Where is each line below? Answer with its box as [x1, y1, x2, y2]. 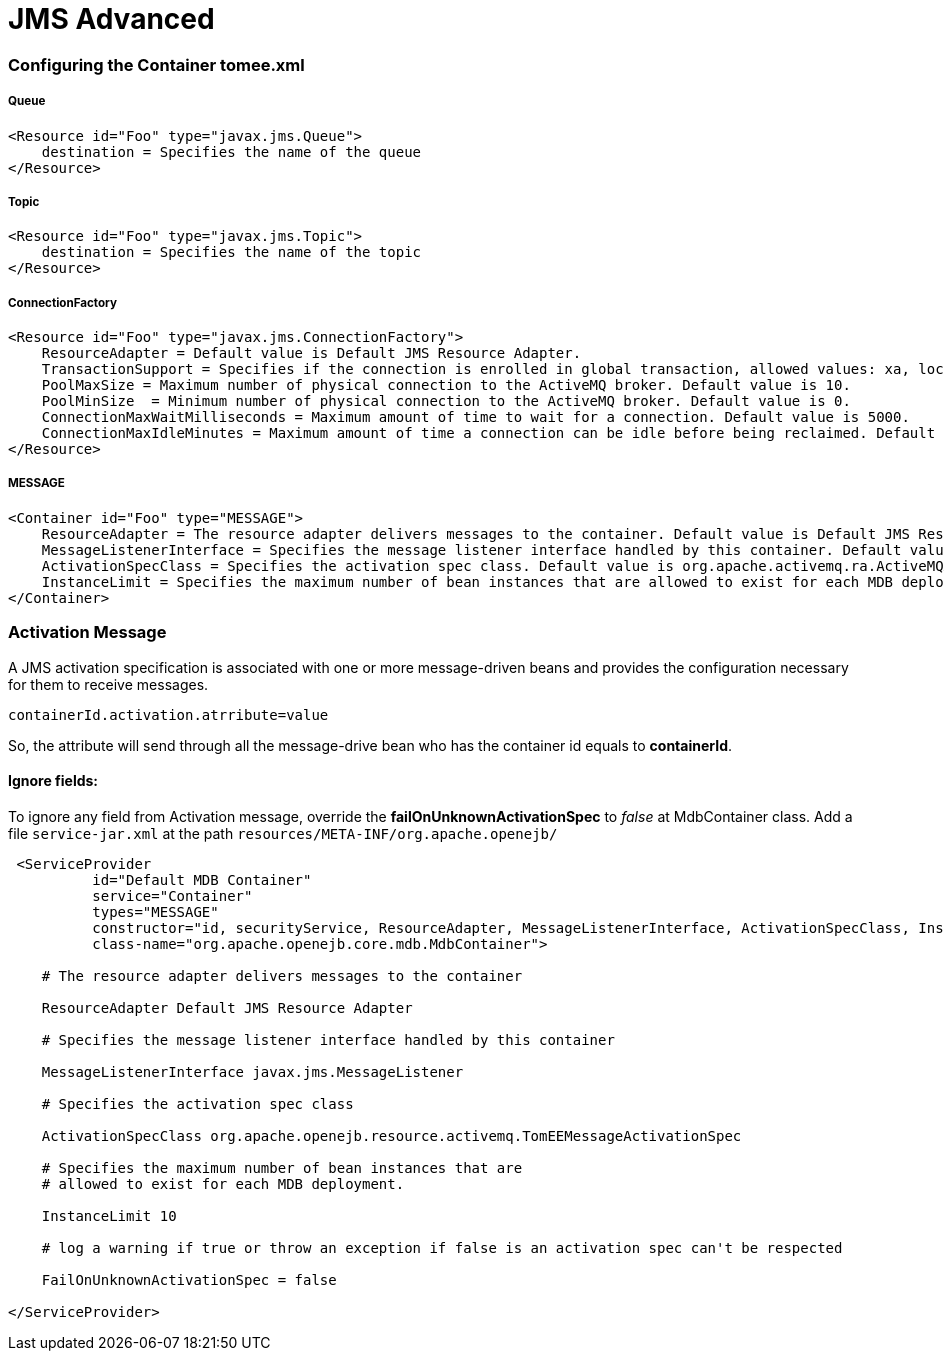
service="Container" [92, 887, 253, 904]
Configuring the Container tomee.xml [8, 54, 305, 75]
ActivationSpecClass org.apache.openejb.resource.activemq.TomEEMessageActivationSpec [41, 1127, 742, 1144]
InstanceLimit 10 [41, 1207, 177, 1224]
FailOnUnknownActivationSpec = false [41, 1271, 337, 1288]
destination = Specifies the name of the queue [41, 143, 422, 160]
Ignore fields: [8, 772, 99, 790]
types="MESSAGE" [92, 903, 219, 920]
